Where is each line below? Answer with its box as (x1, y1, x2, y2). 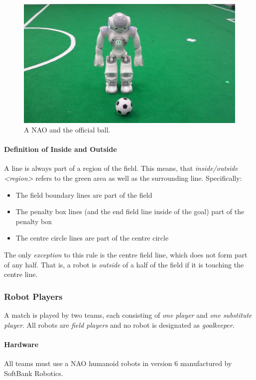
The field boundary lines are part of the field (15, 189, 152, 200)
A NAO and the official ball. (24, 125, 111, 135)
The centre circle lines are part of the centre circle (15, 233, 169, 243)
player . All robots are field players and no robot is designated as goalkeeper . (4, 319, 235, 330)
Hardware (4, 339, 39, 349)
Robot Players (4, 290, 63, 302)
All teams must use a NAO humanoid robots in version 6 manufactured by (4, 358, 232, 369)
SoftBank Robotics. (4, 368, 63, 378)
